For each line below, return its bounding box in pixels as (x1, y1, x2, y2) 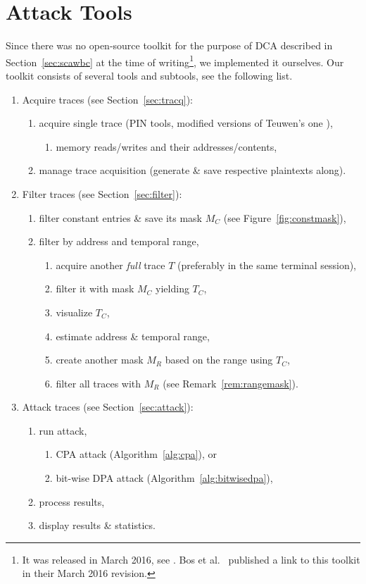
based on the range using (165, 352, 273, 367)
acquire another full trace (56, 257, 165, 272)
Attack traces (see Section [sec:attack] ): (22, 399, 194, 414)
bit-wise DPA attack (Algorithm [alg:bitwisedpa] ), (56, 471, 273, 485)
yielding (156, 281, 189, 296)
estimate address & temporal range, (56, 328, 210, 343)
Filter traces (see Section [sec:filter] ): (22, 186, 182, 201)
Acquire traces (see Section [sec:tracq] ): (22, 92, 194, 106)
